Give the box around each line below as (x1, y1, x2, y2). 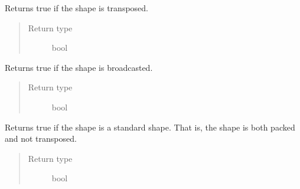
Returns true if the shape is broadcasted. (5, 61, 153, 73)
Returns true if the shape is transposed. (5, 2, 148, 14)
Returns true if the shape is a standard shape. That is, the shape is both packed (5, 120, 295, 133)
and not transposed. (5, 132, 77, 145)
